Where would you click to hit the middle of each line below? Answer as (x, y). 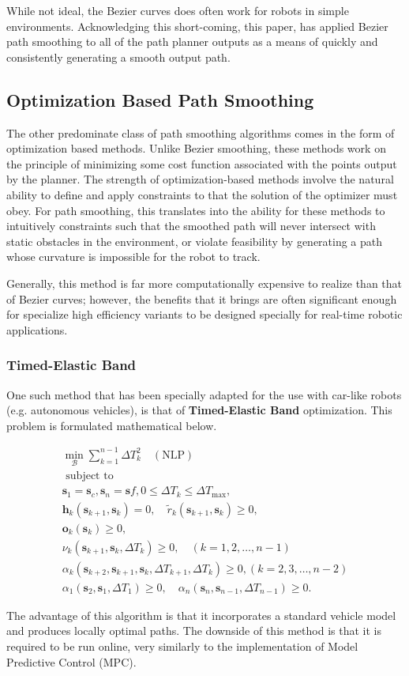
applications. (37, 329)
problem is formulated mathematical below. (112, 425)
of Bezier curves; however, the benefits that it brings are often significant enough (202, 298)
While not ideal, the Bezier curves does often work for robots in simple (178, 10)
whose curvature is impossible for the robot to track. (133, 257)
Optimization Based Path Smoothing (160, 99)
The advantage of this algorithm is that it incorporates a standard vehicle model (201, 615)
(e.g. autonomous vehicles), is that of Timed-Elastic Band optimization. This (199, 410)
